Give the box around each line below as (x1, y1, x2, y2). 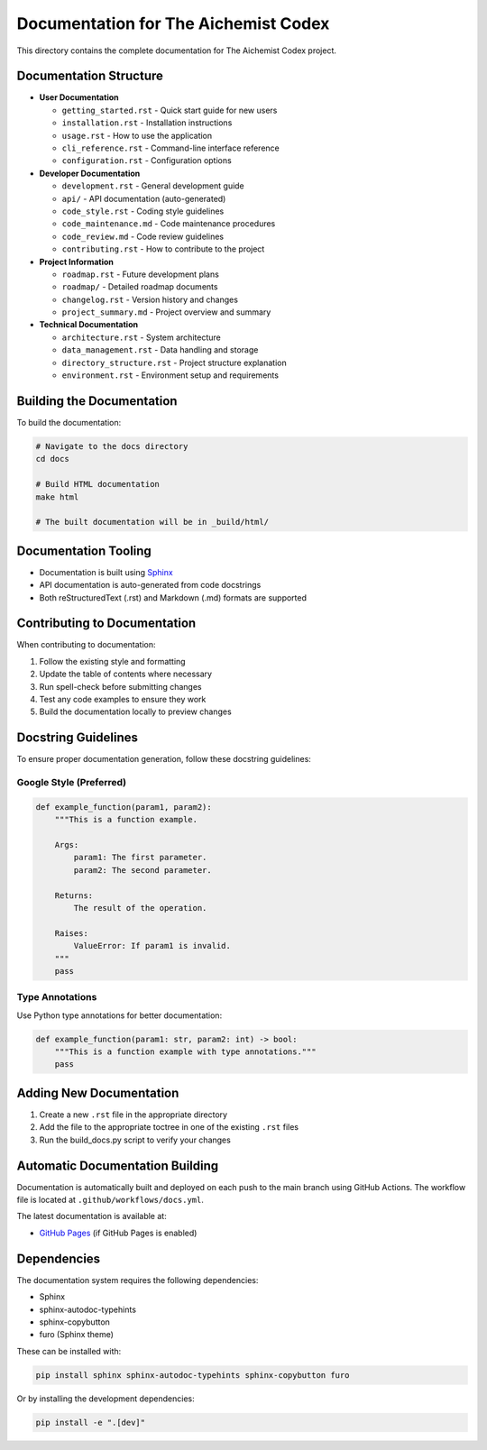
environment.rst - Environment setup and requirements (61, 370, 280, 381)
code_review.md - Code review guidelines (61, 231, 225, 242)
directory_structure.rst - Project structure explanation (61, 357, 288, 368)
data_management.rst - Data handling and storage (61, 344, 259, 355)
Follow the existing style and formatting (39, 656, 186, 666)
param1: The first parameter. (73, 852, 207, 863)
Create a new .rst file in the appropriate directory (39, 1109, 228, 1120)
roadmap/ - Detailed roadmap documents (61, 281, 218, 292)
